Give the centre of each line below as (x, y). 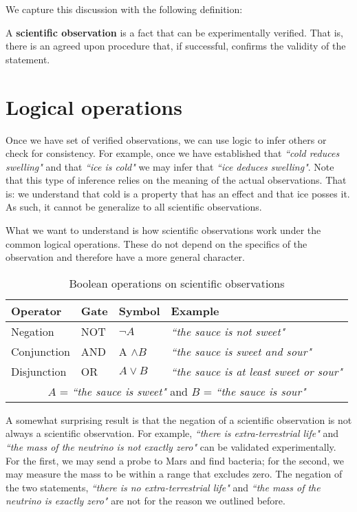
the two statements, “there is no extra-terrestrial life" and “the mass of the (163, 487)
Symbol (139, 310)
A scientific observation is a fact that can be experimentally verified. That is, (174, 32)
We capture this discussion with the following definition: (124, 9)
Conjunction (41, 351)
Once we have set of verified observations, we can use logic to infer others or (166, 139)
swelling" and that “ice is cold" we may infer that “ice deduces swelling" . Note (170, 166)
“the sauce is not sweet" (228, 331)
